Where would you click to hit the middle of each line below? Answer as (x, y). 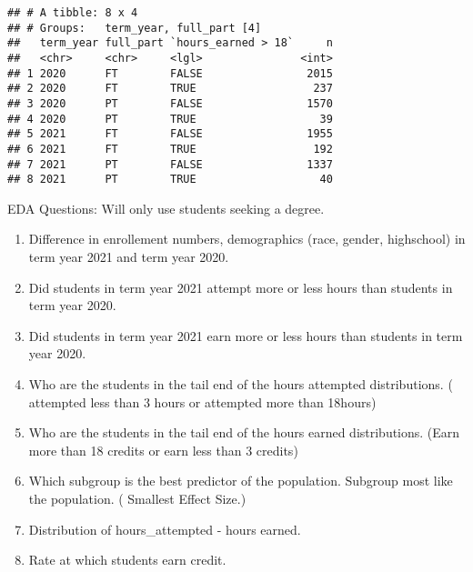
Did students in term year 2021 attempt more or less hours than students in (241, 287)
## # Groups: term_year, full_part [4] (135, 28)
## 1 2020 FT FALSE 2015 (170, 73)
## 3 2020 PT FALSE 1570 (170, 103)
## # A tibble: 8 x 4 (73, 13)
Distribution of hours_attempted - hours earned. (165, 529)
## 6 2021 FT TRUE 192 (170, 149)
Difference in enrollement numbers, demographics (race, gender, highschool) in (247, 239)
